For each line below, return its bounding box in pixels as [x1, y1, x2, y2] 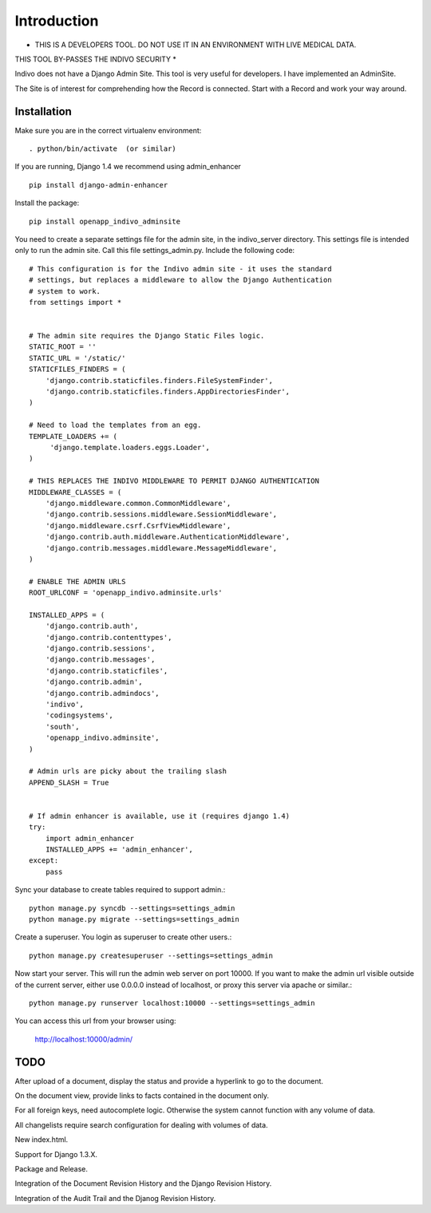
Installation [14, 105, 72, 118]
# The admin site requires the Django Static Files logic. [29, 331, 265, 341]
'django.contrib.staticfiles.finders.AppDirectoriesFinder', [45, 387, 291, 397]
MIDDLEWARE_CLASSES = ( [29, 488, 122, 496]
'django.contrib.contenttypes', [45, 633, 172, 642]
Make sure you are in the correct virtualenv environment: [14, 125, 202, 135]
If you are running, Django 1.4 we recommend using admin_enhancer [14, 162, 241, 172]
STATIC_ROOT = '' [29, 342, 97, 351]
